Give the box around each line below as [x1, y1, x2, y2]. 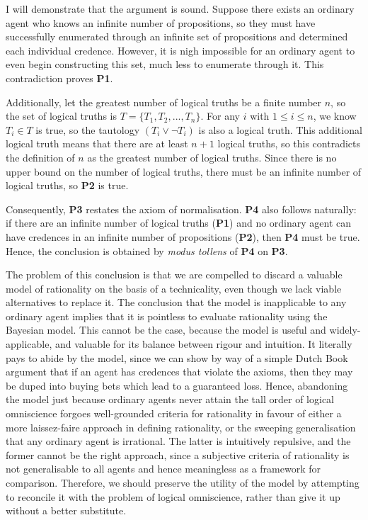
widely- [329, 322, 361, 337]
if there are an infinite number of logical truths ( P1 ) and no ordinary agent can [6, 215, 352, 230]
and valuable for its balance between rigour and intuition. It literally [55, 337, 352, 351]
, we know [313, 108, 357, 123]
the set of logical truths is [6, 108, 117, 123]
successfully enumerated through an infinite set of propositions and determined [6, 29, 348, 44]
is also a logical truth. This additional [198, 122, 362, 137]
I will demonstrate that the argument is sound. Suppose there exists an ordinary [6, 1, 355, 16]
